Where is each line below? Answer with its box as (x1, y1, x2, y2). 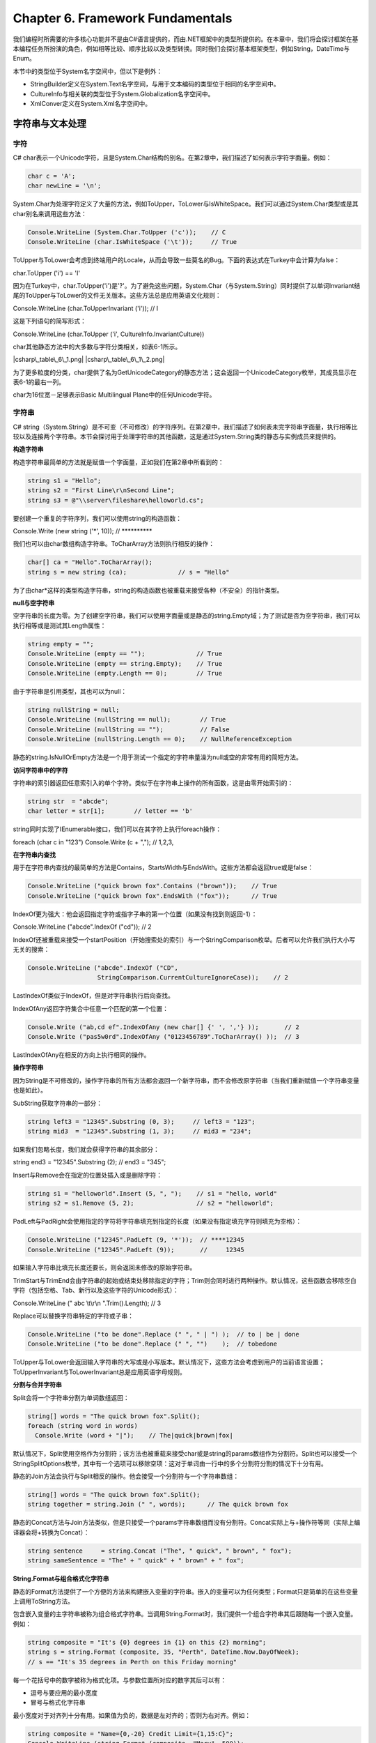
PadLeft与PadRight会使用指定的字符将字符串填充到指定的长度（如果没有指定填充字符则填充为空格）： (13, 1217, 302, 1226)
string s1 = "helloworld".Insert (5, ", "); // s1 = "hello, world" (27, 1189, 278, 1197)
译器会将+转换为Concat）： (13, 1528, 90, 1537)
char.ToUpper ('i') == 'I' (13, 268, 80, 277)
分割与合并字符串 (13, 1380, 62, 1389)
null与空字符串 (13, 599, 55, 607)
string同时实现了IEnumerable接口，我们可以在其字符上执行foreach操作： (13, 825, 222, 833)
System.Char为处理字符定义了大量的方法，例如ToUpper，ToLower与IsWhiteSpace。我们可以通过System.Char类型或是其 (13, 199, 359, 208)
